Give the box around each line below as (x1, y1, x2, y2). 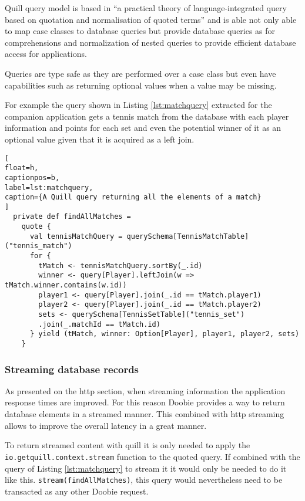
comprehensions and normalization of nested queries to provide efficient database (5, 36, 296, 48)
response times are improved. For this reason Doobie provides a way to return (5, 396, 285, 408)
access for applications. (5, 48, 87, 60)
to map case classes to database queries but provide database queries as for (5, 25, 276, 37)
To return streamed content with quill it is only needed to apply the (5, 439, 250, 451)
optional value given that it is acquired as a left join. (5, 133, 195, 145)
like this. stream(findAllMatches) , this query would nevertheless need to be (5, 473, 283, 486)
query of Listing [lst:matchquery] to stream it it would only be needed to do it (5, 462, 287, 474)
